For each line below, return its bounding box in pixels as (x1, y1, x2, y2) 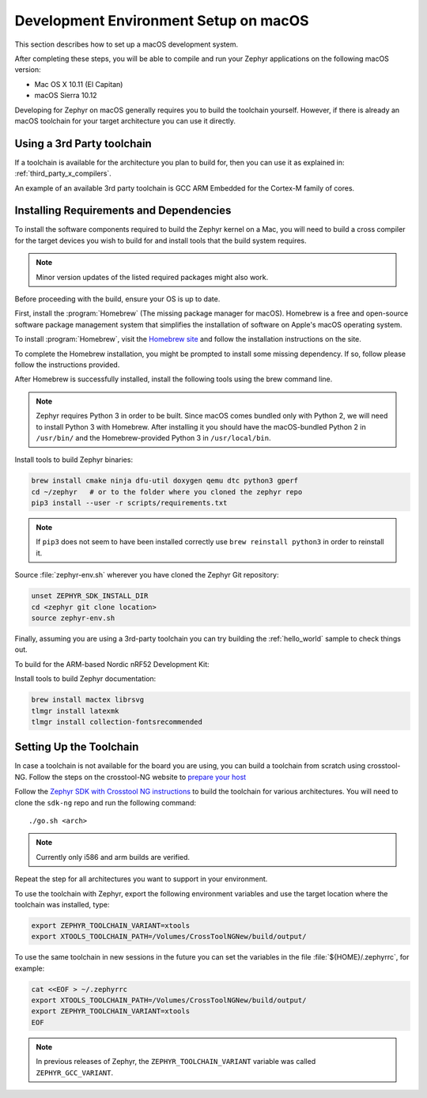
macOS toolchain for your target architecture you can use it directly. (14, 115, 236, 126)
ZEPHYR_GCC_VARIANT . (36, 1068, 114, 1077)
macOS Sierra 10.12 (34, 91, 98, 100)
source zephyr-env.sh (31, 614, 115, 623)
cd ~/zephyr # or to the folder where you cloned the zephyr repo (31, 487, 303, 496)
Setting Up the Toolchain (14, 740, 139, 754)
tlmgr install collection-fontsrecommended (31, 717, 203, 726)
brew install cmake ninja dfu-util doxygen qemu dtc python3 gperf (31, 476, 299, 486)
